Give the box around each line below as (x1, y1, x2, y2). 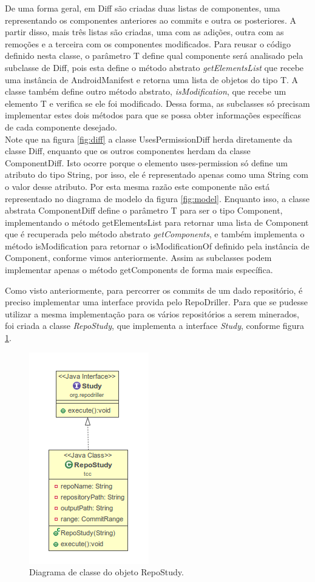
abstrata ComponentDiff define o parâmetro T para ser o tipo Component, (5, 204, 283, 217)
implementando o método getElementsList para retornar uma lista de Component (5, 215, 309, 228)
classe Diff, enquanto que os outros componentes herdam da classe (5, 144, 251, 157)
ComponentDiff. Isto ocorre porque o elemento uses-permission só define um (5, 156, 288, 169)
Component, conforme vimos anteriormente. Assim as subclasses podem (5, 251, 272, 264)
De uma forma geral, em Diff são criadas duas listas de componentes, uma (5, 2, 280, 14)
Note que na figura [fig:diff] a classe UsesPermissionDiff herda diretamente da (5, 132, 293, 145)
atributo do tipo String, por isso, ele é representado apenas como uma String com (5, 168, 308, 181)
